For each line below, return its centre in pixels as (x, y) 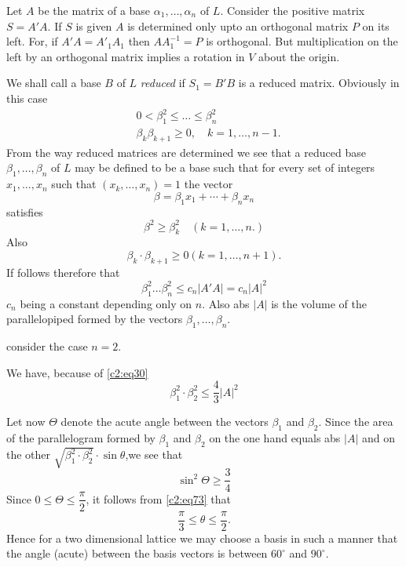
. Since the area (356, 422)
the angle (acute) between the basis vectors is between (137, 553)
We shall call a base (54, 83)
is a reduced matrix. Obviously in (319, 83)
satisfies (25, 211)
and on (379, 438)
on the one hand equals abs (275, 438)
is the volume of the (319, 303)
